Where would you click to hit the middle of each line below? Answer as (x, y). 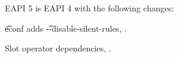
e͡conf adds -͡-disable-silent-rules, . (66, 28)
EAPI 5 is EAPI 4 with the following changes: (90, 8)
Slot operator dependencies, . (58, 48)
